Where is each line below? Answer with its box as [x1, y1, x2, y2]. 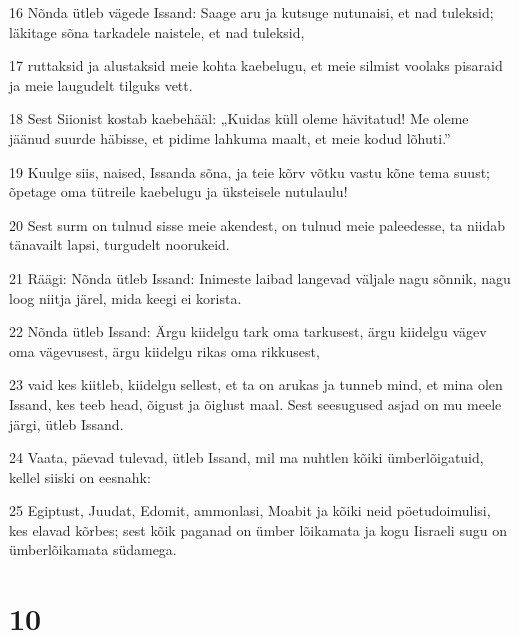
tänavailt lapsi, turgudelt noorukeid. [9, 234, 230, 255]
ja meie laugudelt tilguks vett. [9, 74, 193, 95]
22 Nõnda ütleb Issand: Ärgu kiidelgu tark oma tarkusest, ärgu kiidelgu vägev [9, 321, 487, 342]
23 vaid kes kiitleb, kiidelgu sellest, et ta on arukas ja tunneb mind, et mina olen [9, 374, 503, 395]
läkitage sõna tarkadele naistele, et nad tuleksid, [9, 21, 305, 42]
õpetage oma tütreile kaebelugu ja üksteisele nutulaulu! [9, 181, 348, 202]
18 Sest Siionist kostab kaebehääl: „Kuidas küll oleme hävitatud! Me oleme [9, 108, 469, 129]
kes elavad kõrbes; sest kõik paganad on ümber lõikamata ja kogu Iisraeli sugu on [9, 519, 507, 540]
